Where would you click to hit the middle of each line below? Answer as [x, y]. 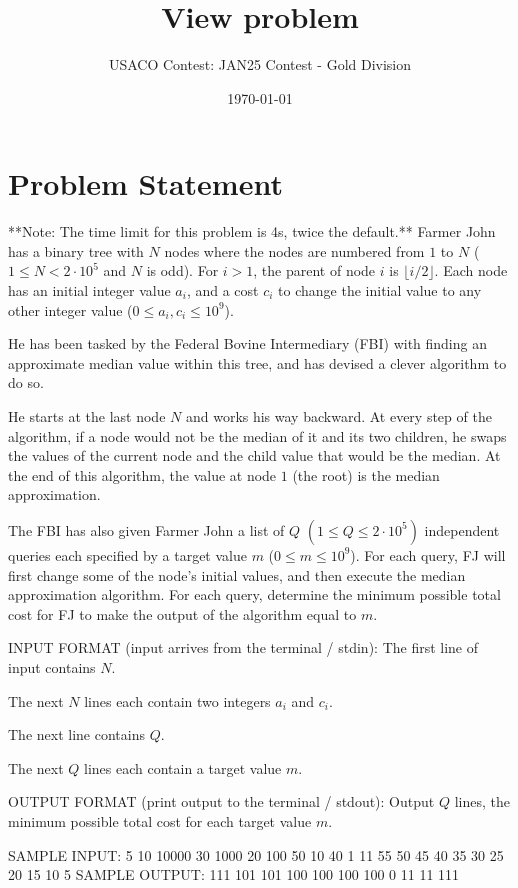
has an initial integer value [89, 290]
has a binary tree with [76, 250]
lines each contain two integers [177, 700]
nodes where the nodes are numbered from [294, 250]
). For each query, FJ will [428, 554]
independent [462, 529]
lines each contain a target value [183, 767]
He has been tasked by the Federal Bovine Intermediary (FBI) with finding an [247, 343]
